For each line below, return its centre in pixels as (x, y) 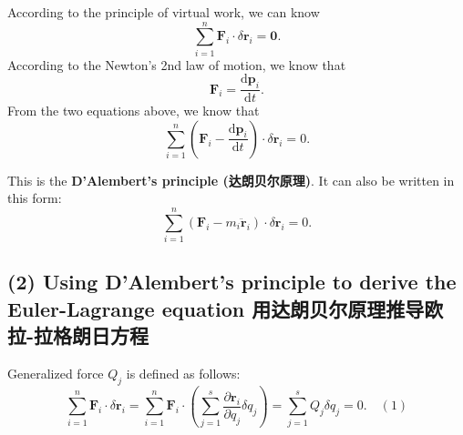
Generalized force (56, 374)
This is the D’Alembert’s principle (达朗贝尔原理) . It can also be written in (231, 180)
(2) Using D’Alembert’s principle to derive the (232, 282)
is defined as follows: (183, 374)
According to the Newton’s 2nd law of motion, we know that (177, 64)
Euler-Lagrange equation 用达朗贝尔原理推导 (216, 308)
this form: (35, 198)
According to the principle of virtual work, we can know (164, 12)
